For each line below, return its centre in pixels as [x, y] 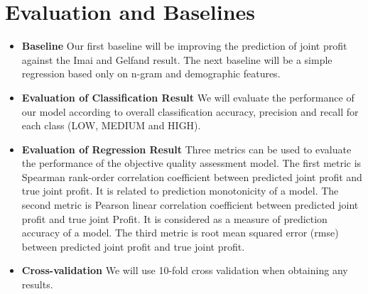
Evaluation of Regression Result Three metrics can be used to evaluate [186, 149]
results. [37, 284]
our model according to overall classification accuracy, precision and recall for [190, 111]
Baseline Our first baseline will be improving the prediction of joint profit [184, 46]
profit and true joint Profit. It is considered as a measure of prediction [174, 218]
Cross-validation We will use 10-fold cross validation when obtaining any [185, 270]
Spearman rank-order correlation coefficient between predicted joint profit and [192, 176]
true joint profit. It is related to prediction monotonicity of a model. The [180, 191]
